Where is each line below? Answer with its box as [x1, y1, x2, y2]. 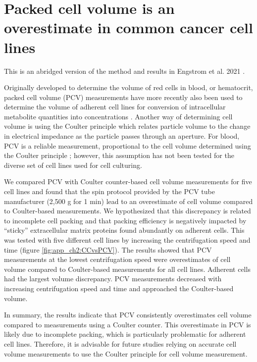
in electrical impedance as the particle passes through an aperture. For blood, [4, 131, 240, 141]
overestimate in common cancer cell [4, 17, 253, 38]
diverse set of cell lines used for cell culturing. [4, 159, 142, 170]
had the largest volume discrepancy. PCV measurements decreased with [4, 273, 222, 284]
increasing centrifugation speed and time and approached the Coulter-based [4, 283, 234, 293]
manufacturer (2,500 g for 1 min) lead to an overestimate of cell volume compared [4, 196, 253, 206]
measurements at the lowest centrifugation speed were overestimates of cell [4, 254, 231, 264]
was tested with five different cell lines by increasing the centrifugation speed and [4, 235, 251, 245]
